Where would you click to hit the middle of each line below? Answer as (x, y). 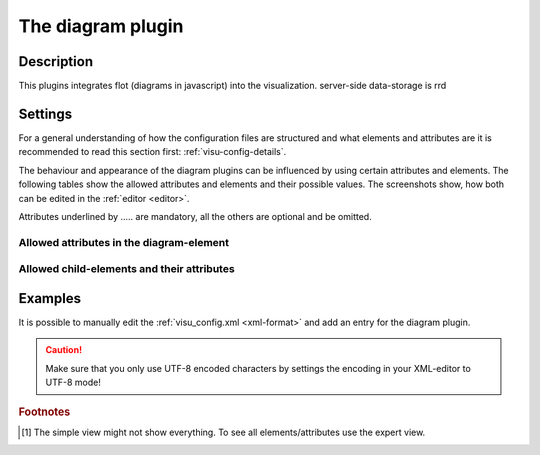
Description (56, 61)
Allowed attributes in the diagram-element (124, 242)
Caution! (64, 350)
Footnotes (44, 412)
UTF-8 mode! (73, 382)
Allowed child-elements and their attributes (126, 269)
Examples (50, 298)
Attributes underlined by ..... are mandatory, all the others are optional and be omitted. (195, 216)
